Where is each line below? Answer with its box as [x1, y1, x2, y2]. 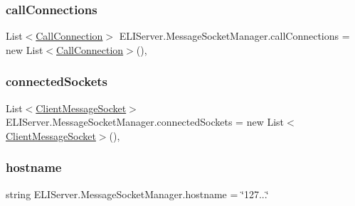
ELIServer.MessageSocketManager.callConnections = [119, 28, 350, 43]
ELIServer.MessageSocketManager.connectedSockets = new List [6, 114, 285, 129]
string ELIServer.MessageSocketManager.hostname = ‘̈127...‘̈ [6, 186, 269, 201]
